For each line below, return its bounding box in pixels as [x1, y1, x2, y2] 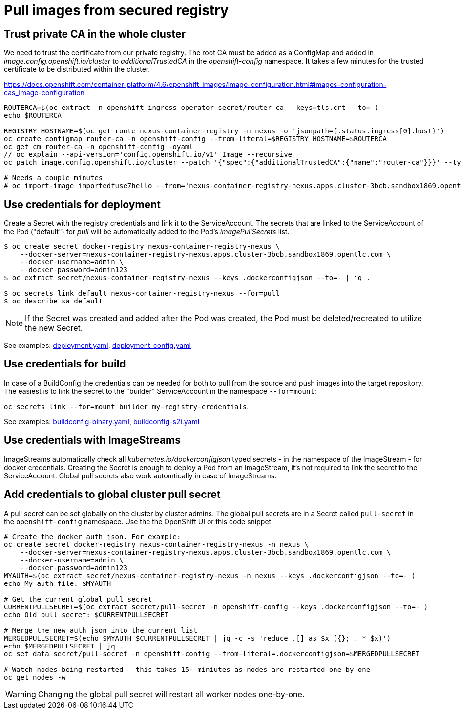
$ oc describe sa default [4, 297, 103, 305]
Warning [5, 689, 36, 699]
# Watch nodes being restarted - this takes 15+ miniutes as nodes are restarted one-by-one [4, 665, 371, 673]
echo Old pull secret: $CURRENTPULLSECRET [4, 610, 169, 619]
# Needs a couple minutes [4, 174, 103, 182]
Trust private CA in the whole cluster [4, 27, 186, 40]
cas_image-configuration [4, 88, 84, 97]
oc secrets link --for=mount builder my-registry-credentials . [4, 402, 249, 411]
